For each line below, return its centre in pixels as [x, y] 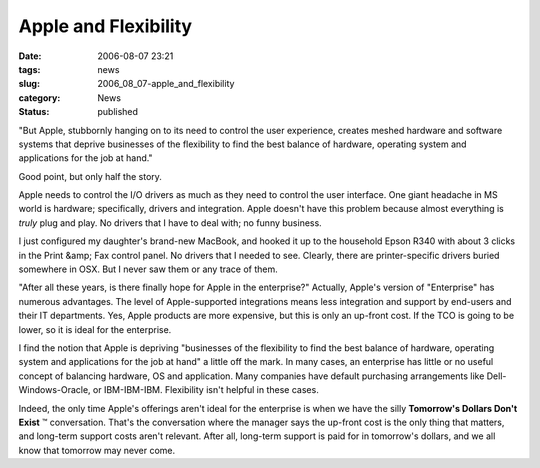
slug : [29, 84]
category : [39, 97]
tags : [29, 69]
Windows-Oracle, [54, 390]
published [118, 112]
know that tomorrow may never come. [96, 450]
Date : [30, 56]
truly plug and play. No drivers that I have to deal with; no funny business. [170, 222]
